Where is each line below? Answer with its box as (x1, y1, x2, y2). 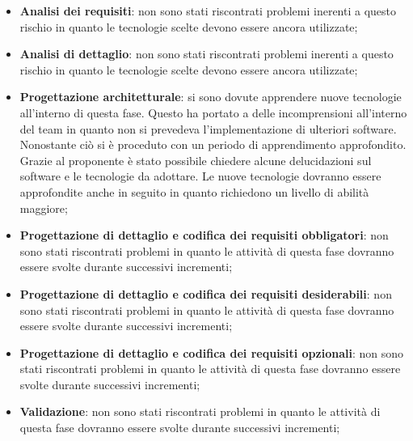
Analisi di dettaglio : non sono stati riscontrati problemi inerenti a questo (19, 45, 394, 62)
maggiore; (19, 199, 68, 216)
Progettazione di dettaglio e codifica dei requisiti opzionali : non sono (19, 344, 403, 361)
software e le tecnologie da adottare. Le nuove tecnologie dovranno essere (19, 167, 381, 184)
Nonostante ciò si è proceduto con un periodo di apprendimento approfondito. (19, 136, 407, 153)
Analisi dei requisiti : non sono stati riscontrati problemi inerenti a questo (19, 2, 397, 19)
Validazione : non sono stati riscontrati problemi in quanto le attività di (19, 403, 381, 420)
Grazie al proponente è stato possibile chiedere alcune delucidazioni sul (19, 151, 372, 168)
